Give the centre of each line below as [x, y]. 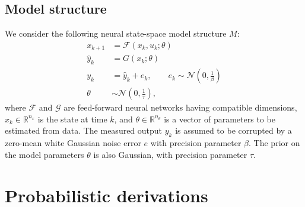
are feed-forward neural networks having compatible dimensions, [180, 107]
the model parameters [45, 154]
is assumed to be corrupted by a [233, 130]
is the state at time [72, 119]
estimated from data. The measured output [84, 130]
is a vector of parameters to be [220, 119]
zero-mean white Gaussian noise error [73, 143]
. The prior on [274, 143]
